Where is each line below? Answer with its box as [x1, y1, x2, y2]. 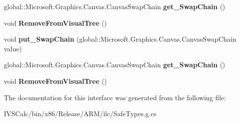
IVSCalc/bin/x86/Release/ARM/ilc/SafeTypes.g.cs [4, 108, 157, 119]
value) [4, 43, 22, 53]
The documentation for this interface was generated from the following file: [4, 92, 226, 102]
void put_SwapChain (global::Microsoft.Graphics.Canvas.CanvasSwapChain [4, 34, 236, 44]
